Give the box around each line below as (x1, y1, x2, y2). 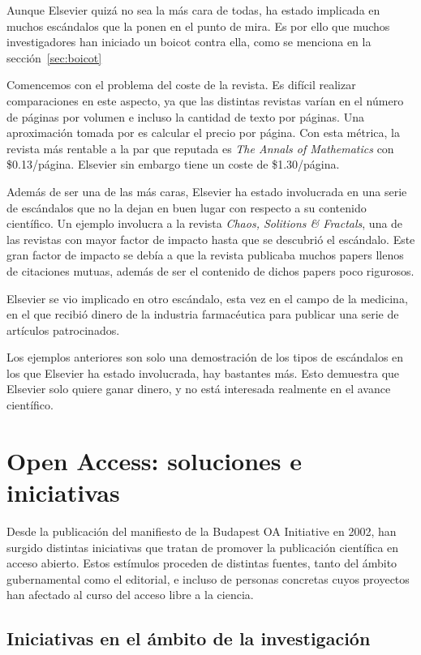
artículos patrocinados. (6, 321, 120, 338)
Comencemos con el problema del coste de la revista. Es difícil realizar (6, 76, 356, 93)
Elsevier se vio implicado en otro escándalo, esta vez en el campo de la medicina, (6, 289, 408, 306)
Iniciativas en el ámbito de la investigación (6, 626, 371, 651)
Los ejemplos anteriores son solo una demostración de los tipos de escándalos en (6, 349, 404, 366)
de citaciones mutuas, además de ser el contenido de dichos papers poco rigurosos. (6, 262, 415, 279)
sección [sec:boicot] (6, 49, 102, 66)
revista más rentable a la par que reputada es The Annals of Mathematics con (6, 139, 394, 156)
